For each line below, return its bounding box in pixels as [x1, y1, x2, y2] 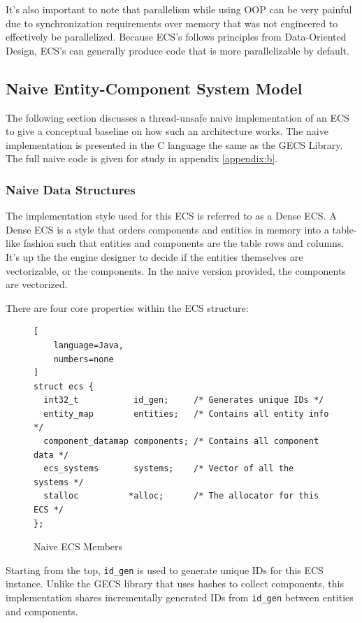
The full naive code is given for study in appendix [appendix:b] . [6, 151, 278, 166]
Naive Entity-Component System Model [6, 77, 303, 99]
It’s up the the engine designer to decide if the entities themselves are [6, 249, 303, 264]
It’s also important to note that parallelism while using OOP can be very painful [6, 2, 352, 16]
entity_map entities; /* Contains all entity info [43, 408, 329, 419]
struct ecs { [34, 381, 94, 392]
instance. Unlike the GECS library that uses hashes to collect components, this [6, 576, 344, 591]
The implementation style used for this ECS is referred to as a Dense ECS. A [6, 208, 337, 223]
